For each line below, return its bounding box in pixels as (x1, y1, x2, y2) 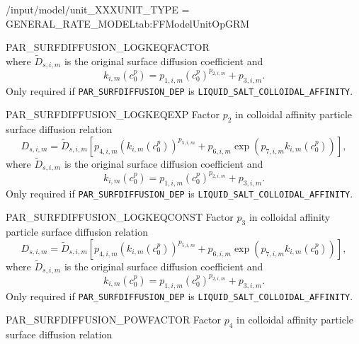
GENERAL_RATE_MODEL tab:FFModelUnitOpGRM (6, 16, 250, 30)
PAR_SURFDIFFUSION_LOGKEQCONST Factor (6, 210, 234, 224)
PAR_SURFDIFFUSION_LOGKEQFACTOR (6, 40, 210, 55)
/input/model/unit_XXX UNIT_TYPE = (6, 2, 190, 16)
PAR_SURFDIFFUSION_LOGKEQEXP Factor (6, 107, 220, 122)
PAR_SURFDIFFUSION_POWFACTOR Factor (6, 312, 221, 327)
